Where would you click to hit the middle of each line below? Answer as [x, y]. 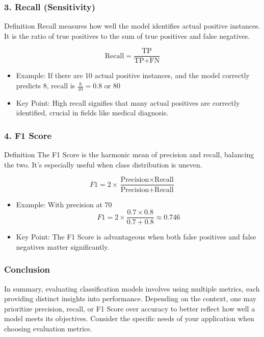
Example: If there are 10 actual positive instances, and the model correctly [133, 75]
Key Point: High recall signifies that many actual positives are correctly [128, 102]
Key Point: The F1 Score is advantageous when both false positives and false [136, 237]
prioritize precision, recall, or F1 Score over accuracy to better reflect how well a [130, 308]
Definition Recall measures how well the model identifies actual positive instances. [132, 26]
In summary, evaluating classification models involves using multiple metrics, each [132, 288]
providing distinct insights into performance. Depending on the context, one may [130, 298]
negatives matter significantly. [63, 246]
